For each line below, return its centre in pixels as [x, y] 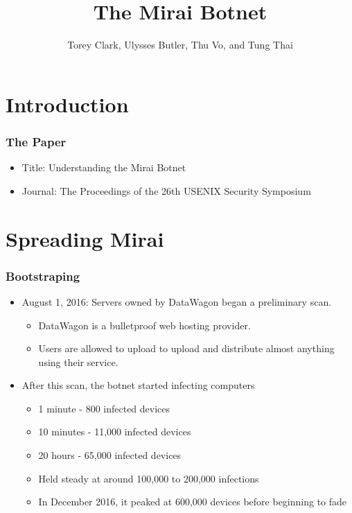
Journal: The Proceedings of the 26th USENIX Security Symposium [166, 190]
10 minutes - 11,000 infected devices [115, 432]
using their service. [78, 362]
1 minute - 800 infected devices [104, 408]
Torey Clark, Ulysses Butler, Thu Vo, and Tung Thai [180, 45]
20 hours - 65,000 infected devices [110, 455]
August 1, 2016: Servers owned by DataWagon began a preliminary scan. [177, 301]
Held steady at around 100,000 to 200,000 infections [149, 478]
